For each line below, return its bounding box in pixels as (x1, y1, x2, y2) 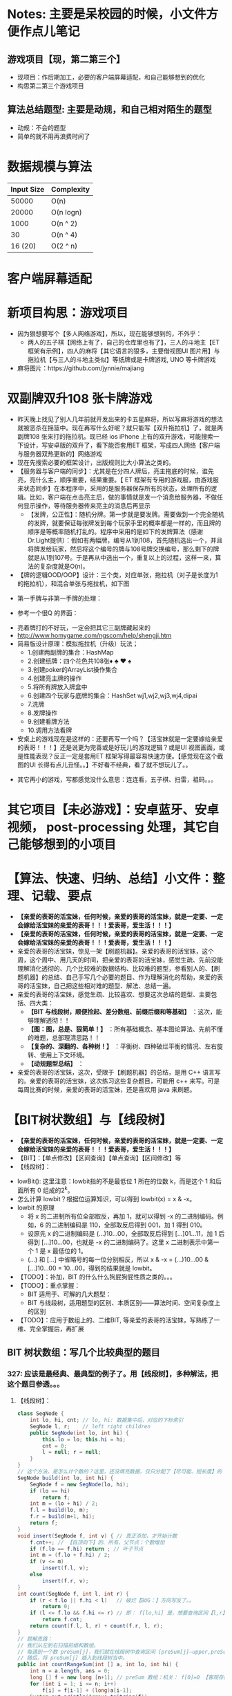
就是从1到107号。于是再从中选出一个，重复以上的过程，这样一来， (27, 553, 215, 561)
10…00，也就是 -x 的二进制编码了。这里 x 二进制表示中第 (50, 1238, 213, 1246)
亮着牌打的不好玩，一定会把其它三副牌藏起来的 (17, 623, 151, 632)
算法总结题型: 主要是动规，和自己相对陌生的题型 (7, 104, 212, 116)
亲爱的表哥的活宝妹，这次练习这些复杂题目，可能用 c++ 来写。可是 (29, 1077, 220, 1085)
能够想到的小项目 (19, 837, 117, 852)
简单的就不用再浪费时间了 (17, 132, 90, 140)
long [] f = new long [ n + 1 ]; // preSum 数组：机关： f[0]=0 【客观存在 (30, 1674, 229, 1681)
